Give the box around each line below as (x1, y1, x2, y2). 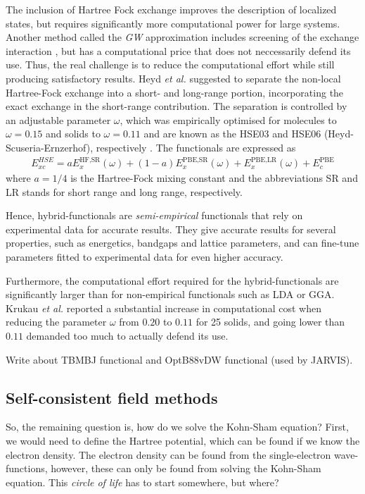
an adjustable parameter (6, 112, 111, 127)
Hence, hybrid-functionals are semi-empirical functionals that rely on (6, 208, 303, 223)
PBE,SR (182, 156, 208, 163)
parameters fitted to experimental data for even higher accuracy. (6, 249, 283, 264)
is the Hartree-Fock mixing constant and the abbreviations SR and (70, 171, 358, 185)
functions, (6, 461, 48, 476)
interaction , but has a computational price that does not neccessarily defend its (6, 43, 351, 58)
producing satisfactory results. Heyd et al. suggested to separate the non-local (6, 70, 341, 85)
